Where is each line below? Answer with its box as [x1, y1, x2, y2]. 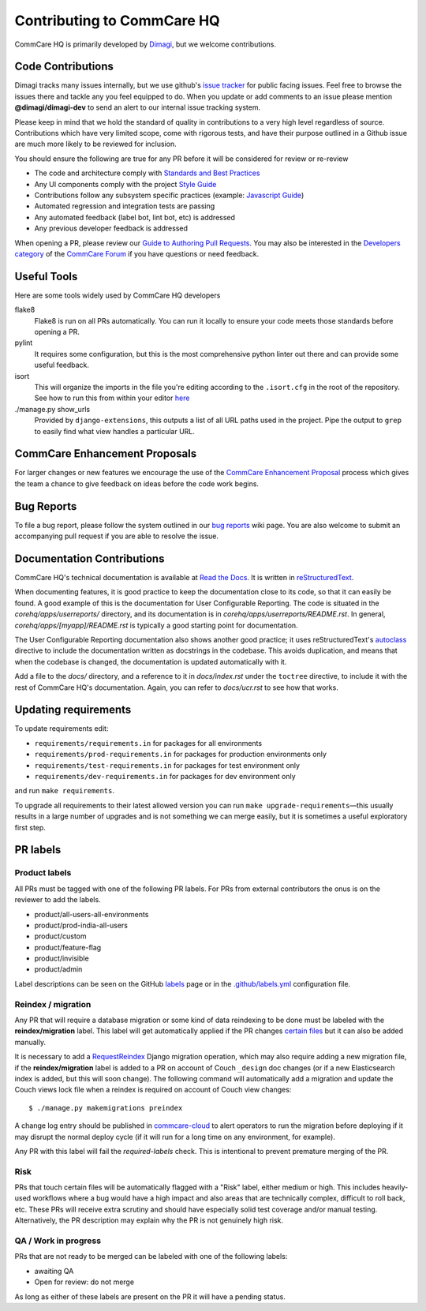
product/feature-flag [34, 942, 102, 952]
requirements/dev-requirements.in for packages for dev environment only [34, 772, 296, 781]
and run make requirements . [14, 786, 114, 796]
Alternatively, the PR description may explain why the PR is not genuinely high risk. [14, 1215, 284, 1225]
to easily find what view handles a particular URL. [34, 426, 195, 436]
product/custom [34, 931, 87, 941]
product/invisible [34, 953, 90, 963]
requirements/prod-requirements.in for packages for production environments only [34, 750, 327, 759]
